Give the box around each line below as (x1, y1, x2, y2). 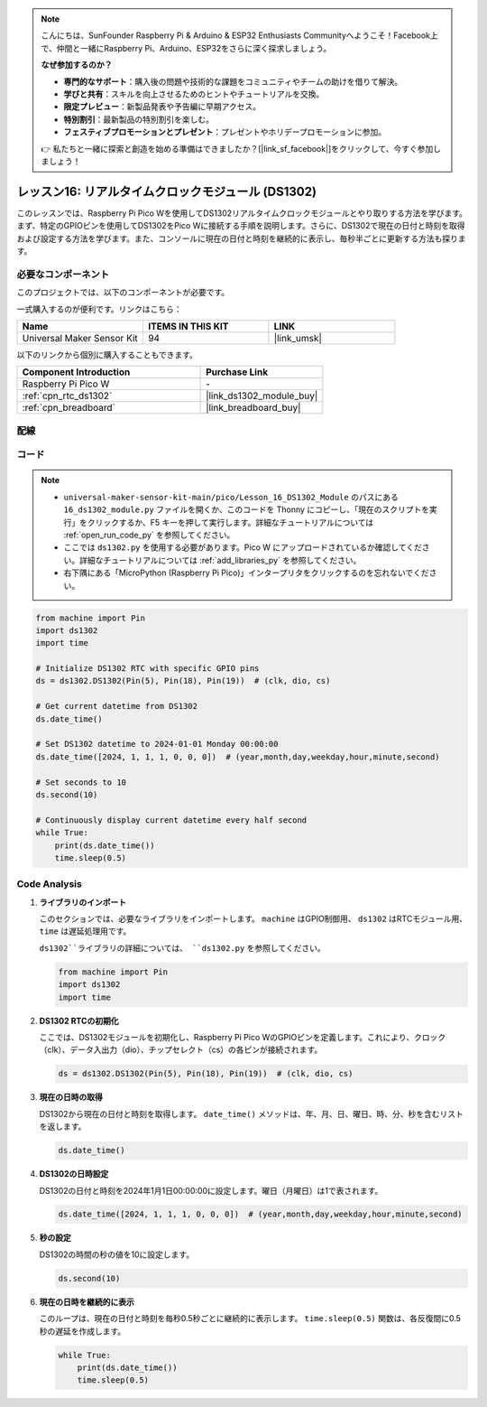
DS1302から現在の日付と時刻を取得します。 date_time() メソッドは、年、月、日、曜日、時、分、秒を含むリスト (39, 1108, 464, 1119)
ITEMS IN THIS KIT (147, 320, 229, 332)
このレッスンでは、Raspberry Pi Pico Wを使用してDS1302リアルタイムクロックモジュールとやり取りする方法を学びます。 (16, 208, 468, 219)
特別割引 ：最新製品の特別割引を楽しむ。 (63, 114, 214, 125)
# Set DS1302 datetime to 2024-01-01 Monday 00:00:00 (35, 739, 279, 750)
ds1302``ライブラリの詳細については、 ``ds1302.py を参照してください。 (39, 942, 326, 953)
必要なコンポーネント (16, 267, 110, 280)
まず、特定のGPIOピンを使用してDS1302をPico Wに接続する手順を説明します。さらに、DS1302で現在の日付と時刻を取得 (16, 220, 465, 231)
